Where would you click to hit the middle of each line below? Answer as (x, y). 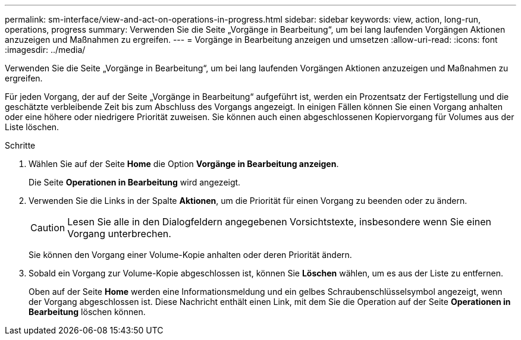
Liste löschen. (32, 127)
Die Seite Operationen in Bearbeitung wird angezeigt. (135, 182)
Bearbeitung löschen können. (87, 312)
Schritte (20, 145)
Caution (48, 228)
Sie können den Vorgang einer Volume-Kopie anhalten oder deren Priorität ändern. (190, 255)
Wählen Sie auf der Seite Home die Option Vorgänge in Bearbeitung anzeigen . (184, 164)
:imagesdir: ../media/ (45, 50)
